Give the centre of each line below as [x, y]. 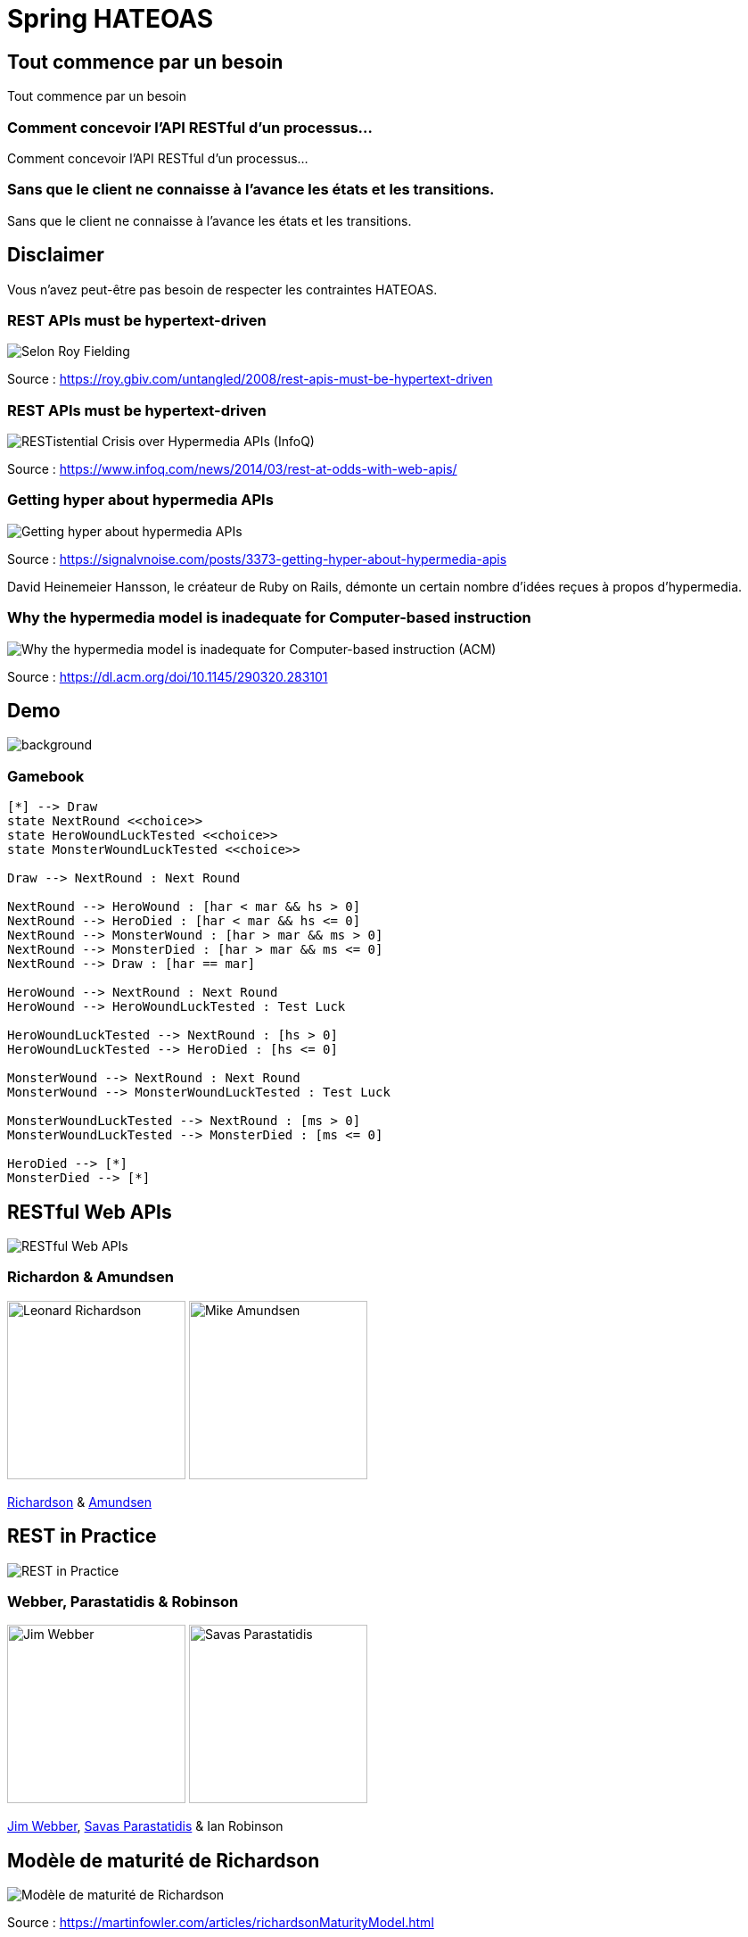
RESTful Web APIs [90, 1212]
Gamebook [46, 776]
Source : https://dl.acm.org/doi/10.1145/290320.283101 [168, 676]
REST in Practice [82, 1536]
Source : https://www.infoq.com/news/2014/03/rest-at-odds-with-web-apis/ [232, 469]
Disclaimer [56, 255]
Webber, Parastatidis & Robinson [123, 1601]
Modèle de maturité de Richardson [164, 1860]
